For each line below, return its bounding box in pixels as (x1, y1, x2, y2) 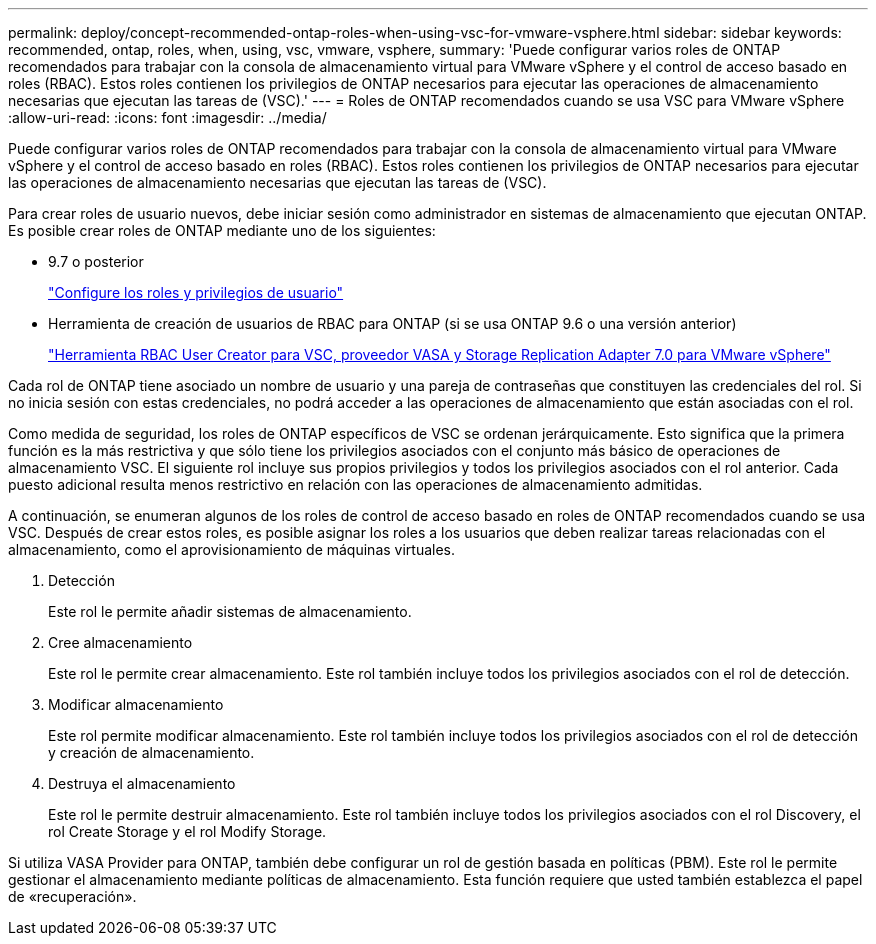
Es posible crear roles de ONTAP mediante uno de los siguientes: (8, 222, 436, 239)
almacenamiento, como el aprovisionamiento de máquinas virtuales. (8, 541, 456, 558)
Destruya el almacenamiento (48, 775, 236, 792)
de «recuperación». (8, 888, 137, 905)
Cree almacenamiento (48, 634, 193, 651)
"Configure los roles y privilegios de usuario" (48, 284, 344, 301)
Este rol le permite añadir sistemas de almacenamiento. (48, 603, 412, 620)
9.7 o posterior (48, 253, 144, 270)
